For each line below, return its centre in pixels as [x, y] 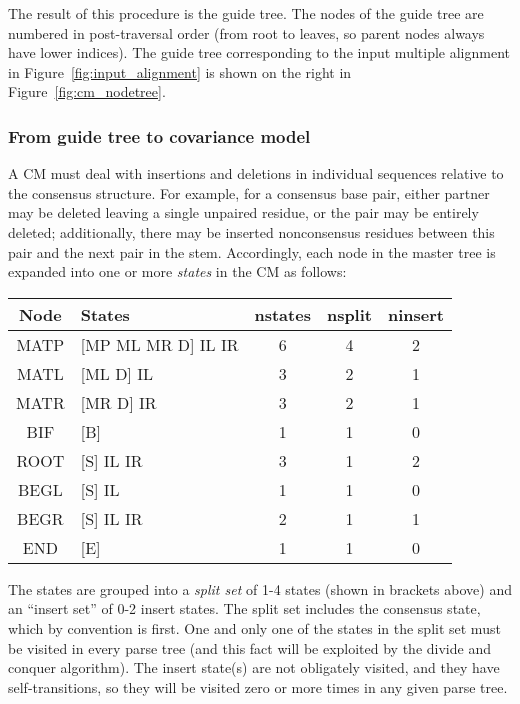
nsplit [349, 314]
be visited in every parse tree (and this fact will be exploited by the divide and [249, 647]
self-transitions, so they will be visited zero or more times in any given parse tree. [258, 686]
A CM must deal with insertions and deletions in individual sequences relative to [256, 173]
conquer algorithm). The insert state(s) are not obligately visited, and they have [254, 667]
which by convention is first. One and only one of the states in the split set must [254, 627]
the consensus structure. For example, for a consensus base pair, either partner [249, 192]
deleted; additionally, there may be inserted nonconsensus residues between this [251, 231]
